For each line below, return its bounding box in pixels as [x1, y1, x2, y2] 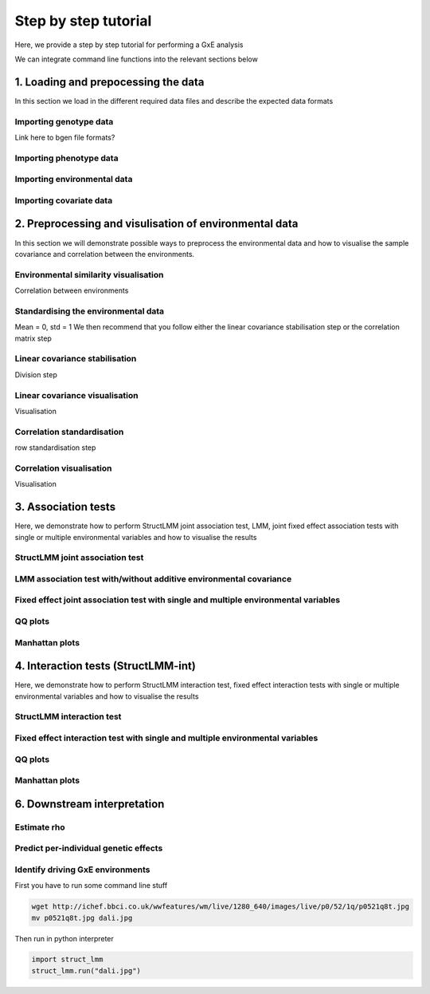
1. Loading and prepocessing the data [14, 75, 205, 89]
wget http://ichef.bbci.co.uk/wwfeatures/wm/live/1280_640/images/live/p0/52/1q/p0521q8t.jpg [31, 902, 410, 911]
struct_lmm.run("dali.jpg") [31, 966, 141, 975]
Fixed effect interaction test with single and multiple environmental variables [14, 732, 319, 744]
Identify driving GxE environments [14, 864, 150, 875]
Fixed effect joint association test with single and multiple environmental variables [14, 594, 341, 605]
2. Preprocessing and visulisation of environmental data [14, 217, 299, 231]
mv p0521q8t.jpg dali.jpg [31, 913, 133, 922]
